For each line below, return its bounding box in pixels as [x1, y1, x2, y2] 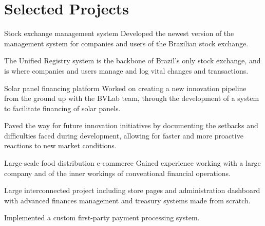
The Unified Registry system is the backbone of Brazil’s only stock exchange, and [4, 55, 261, 66]
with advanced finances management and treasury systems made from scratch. [4, 195, 251, 205]
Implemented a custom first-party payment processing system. [4, 212, 200, 223]
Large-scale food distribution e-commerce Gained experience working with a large [4, 158, 261, 168]
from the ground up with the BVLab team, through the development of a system [4, 93, 259, 103]
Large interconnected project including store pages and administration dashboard [4, 185, 260, 196]
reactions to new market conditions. [4, 140, 117, 151]
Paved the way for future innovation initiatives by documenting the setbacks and [4, 120, 258, 131]
